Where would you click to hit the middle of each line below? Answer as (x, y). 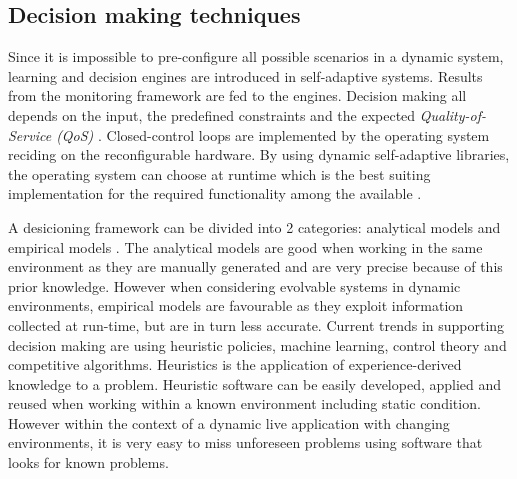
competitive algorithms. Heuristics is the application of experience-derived (235, 364)
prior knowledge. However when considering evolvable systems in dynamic (234, 285)
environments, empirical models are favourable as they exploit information (236, 305)
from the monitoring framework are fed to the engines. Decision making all (237, 95)
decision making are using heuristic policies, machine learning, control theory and (257, 344)
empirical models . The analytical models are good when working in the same (245, 246)
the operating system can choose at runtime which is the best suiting (219, 173)
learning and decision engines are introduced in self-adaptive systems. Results (245, 75)
